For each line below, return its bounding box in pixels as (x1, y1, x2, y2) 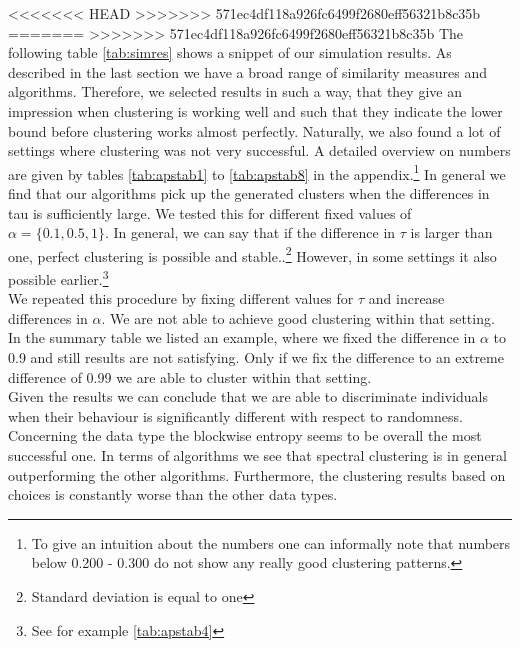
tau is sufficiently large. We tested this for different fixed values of (8, 202, 412, 223)
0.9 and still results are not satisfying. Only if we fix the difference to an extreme (8, 347, 504, 368)
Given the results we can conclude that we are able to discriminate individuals (8, 386, 489, 407)
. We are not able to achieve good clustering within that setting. (101, 307, 495, 328)
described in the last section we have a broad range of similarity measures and (8, 61, 487, 82)
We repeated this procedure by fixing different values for (8, 288, 354, 309)
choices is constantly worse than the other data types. (8, 484, 338, 505)
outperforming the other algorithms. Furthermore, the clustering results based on (8, 464, 506, 485)
